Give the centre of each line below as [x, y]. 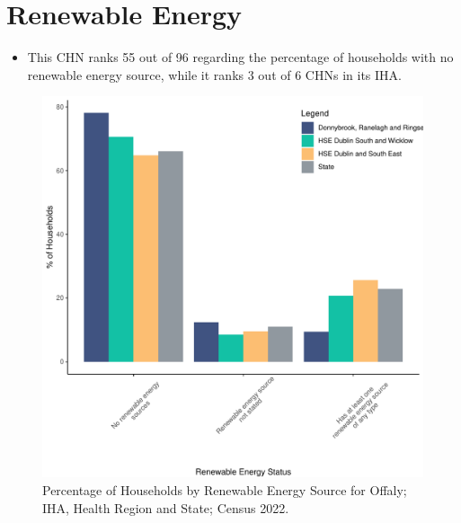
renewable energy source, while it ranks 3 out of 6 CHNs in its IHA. [214, 74]
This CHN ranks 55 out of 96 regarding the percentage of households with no [240, 57]
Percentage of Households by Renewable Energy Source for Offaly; [225, 489]
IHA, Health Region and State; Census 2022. [166, 507]
